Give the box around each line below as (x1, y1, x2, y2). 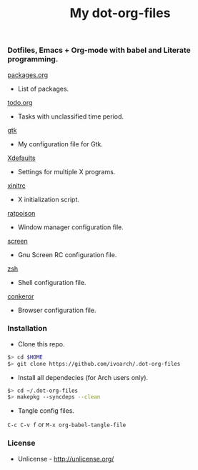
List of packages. (17, 84, 69, 93)
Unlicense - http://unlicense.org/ (17, 454, 114, 463)
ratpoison (7, 209, 36, 217)
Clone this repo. (17, 339, 65, 348)
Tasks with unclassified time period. (17, 112, 124, 121)
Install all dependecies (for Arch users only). (17, 373, 149, 381)
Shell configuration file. (17, 278, 86, 286)
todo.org (7, 98, 33, 106)
